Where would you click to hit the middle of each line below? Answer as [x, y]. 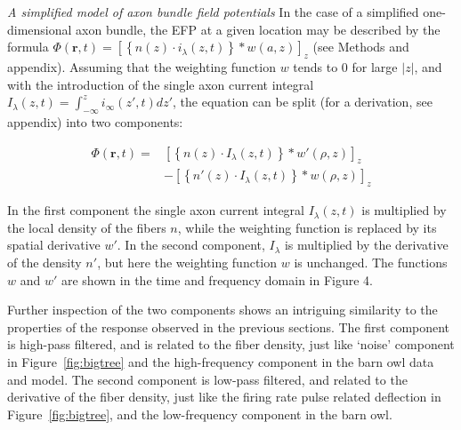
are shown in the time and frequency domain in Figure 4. [217, 279]
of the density [44, 262]
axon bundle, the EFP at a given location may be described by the [258, 29]
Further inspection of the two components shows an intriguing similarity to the [222, 310]
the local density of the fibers [87, 227]
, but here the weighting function [187, 262]
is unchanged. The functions [371, 262]
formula [28, 47]
